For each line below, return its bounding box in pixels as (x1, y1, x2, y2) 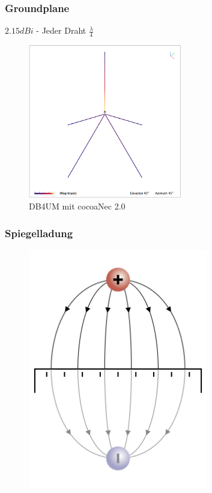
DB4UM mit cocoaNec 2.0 (29, 200, 126, 212)
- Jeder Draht (36, 24, 86, 37)
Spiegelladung (5, 225, 73, 240)
